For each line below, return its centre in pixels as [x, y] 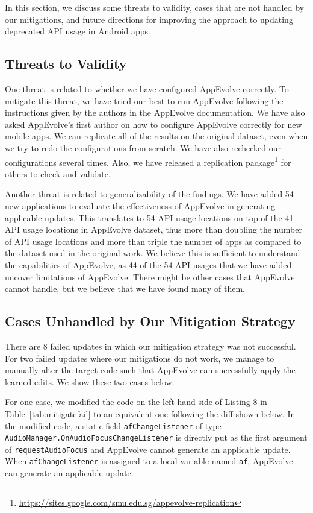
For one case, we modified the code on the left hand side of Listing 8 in [136, 402]
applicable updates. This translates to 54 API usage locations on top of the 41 [149, 217]
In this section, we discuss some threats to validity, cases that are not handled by [154, 7]
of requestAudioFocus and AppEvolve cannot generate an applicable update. [148, 449]
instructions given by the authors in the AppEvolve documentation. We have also [155, 112]
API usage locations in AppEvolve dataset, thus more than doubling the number [153, 229]
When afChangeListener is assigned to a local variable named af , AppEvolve [149, 461]
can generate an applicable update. [69, 473]
